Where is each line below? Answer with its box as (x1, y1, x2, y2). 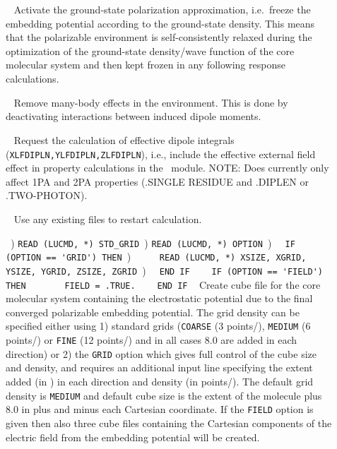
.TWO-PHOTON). (6, 188, 88, 203)
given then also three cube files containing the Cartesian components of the (6, 415, 332, 430)
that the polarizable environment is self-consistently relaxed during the (6, 30, 312, 44)
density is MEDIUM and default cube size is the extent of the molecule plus (6, 388, 322, 402)
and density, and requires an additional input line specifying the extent (6, 360, 313, 375)
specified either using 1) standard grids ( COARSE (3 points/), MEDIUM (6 (6, 318, 311, 333)
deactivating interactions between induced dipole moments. (6, 109, 261, 124)
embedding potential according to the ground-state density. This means (6, 16, 315, 30)
